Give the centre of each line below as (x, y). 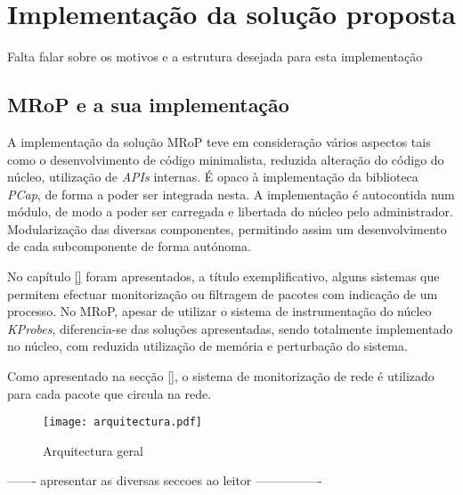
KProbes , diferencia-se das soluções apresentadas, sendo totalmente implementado (230, 328)
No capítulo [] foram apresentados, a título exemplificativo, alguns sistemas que (223, 276)
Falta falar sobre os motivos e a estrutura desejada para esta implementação (215, 57)
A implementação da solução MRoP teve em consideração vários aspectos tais (219, 141)
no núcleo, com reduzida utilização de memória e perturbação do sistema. (207, 346)
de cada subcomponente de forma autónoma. (129, 246)
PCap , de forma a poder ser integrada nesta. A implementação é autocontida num (231, 194)
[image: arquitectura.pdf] (122, 422)
